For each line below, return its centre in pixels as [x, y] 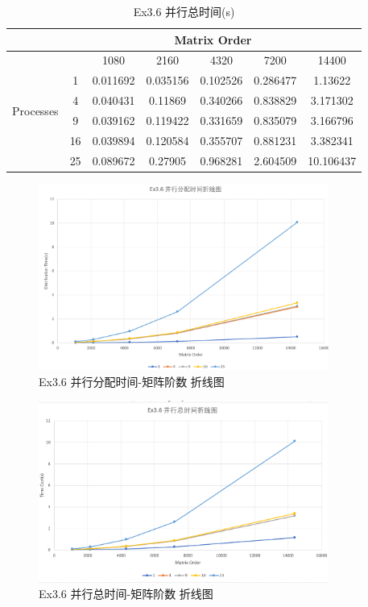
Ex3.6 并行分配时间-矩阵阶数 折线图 [132, 381]
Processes [35, 110]
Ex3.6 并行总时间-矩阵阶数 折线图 [126, 594]
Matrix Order [213, 39]
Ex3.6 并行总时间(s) [184, 11]
